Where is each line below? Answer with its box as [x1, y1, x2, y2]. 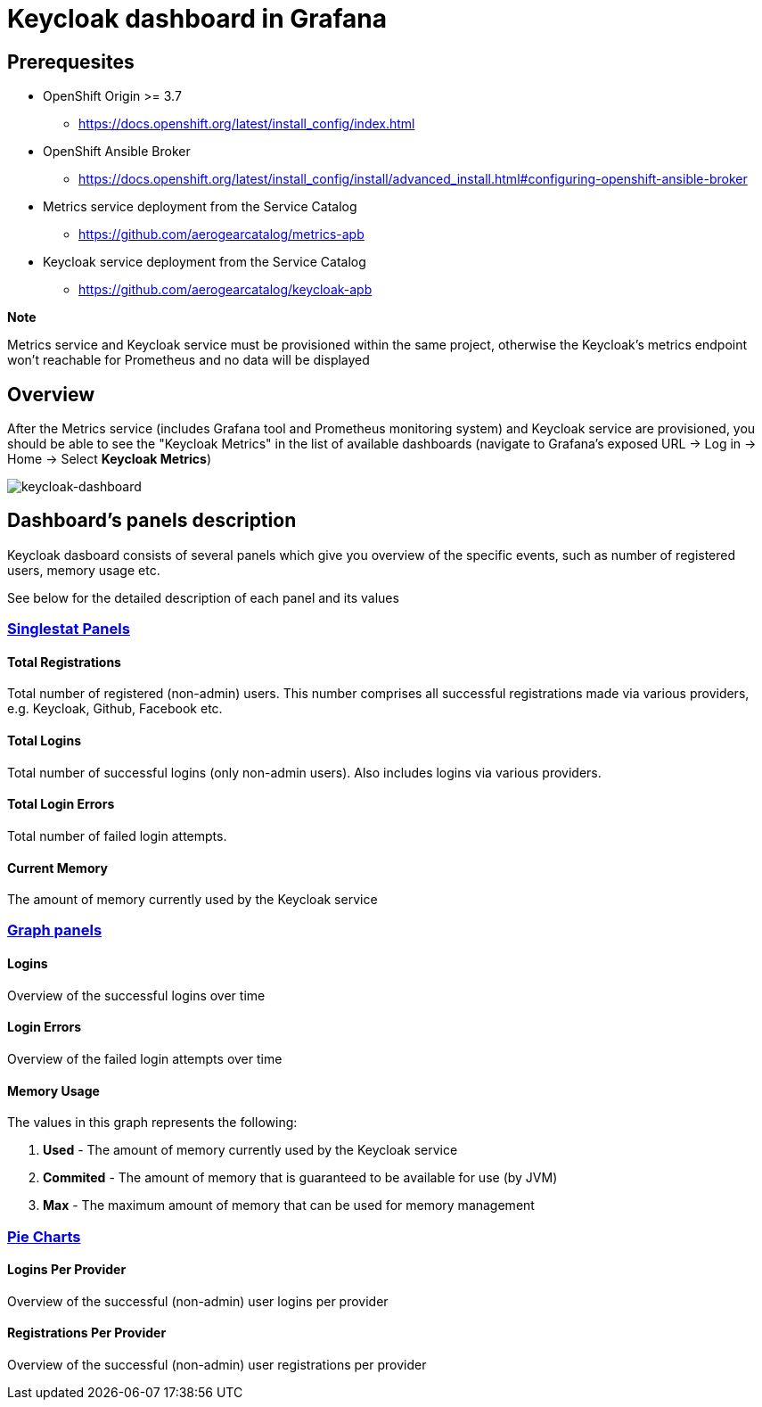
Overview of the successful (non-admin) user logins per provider [7, 1293, 389, 1309]
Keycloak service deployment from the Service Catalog [43, 254, 366, 270]
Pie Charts [7, 1227, 81, 1246]
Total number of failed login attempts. [7, 827, 227, 843]
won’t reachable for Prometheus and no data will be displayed [7, 352, 370, 368]
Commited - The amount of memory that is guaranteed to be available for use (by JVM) [43, 1170, 558, 1186]
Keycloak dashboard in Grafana [7, 4, 388, 34]
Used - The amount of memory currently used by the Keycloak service [43, 1142, 458, 1158]
